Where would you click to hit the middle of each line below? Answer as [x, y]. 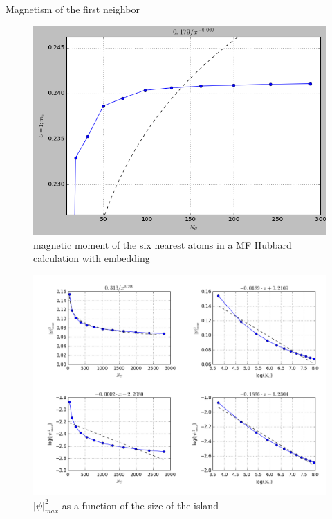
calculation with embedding [92, 258]
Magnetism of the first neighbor [73, 9]
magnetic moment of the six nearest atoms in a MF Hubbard [163, 244]
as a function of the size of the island [140, 505]
